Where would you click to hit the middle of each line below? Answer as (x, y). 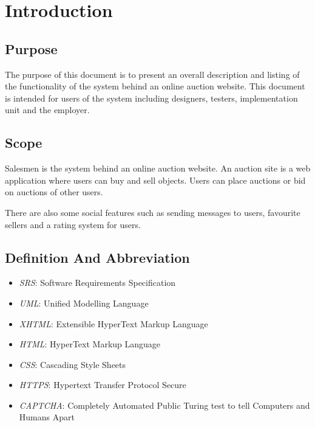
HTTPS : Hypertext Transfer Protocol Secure (103, 385)
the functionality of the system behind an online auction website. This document (155, 86)
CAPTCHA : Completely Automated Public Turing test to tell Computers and (164, 405)
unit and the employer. (47, 110)
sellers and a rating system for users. (73, 224)
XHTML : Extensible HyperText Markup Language (113, 323)
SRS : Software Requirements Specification (97, 283)
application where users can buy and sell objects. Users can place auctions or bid (155, 180)
